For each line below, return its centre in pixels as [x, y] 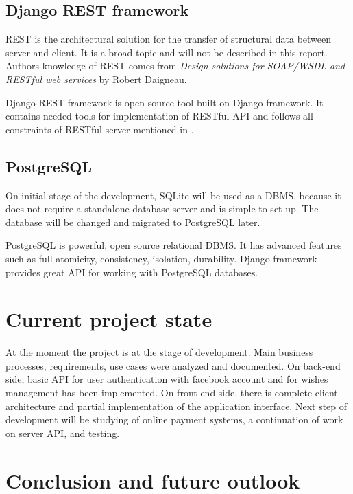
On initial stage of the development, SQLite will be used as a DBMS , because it [173, 195]
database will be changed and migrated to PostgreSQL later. [133, 222]
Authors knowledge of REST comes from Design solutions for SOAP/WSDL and [175, 66]
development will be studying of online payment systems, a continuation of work [174, 419]
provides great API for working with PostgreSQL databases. [132, 272]
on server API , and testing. [63, 433]
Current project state [109, 319]
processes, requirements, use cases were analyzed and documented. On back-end [173, 365]
